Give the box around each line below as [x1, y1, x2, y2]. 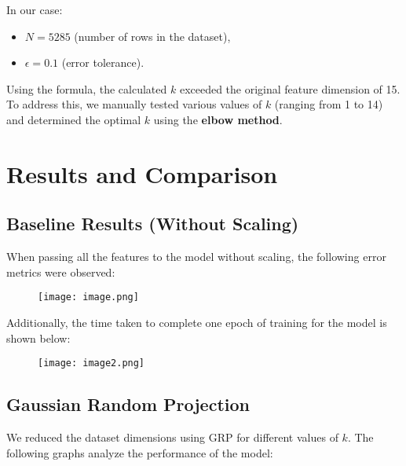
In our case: [6, 2, 63, 17]
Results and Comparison [6, 157, 278, 189]
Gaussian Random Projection [6, 392, 251, 416]
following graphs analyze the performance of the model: [6, 444, 273, 460]
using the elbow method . [153, 111, 283, 127]
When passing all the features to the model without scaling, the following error [6, 248, 386, 265]
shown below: [6, 329, 71, 346]
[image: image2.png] [38, 358, 145, 369]
